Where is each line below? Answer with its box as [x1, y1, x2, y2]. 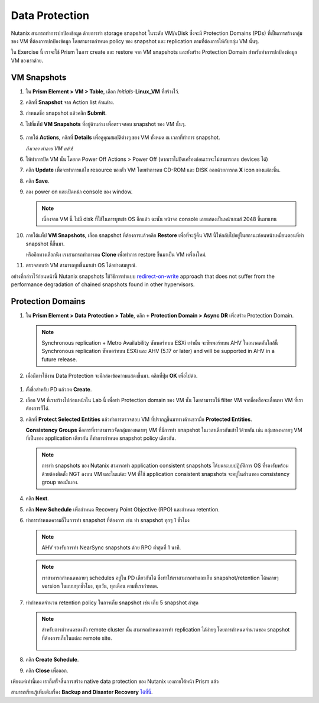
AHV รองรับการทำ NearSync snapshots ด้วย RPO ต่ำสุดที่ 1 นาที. [41, 544, 181, 551]
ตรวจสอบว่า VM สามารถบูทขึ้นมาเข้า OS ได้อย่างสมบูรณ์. [25, 262, 137, 269]
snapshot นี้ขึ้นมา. [25, 240, 65, 247]
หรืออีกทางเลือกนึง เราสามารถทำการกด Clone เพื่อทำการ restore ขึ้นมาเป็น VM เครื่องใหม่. [25, 251, 207, 258]
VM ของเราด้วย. [11, 57, 44, 64]
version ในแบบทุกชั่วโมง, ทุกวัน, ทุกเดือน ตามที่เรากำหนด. [41, 582, 159, 589]
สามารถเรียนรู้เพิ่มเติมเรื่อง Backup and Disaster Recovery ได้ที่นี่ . [11, 689, 153, 696]
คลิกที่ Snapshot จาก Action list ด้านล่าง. [25, 99, 115, 106]
